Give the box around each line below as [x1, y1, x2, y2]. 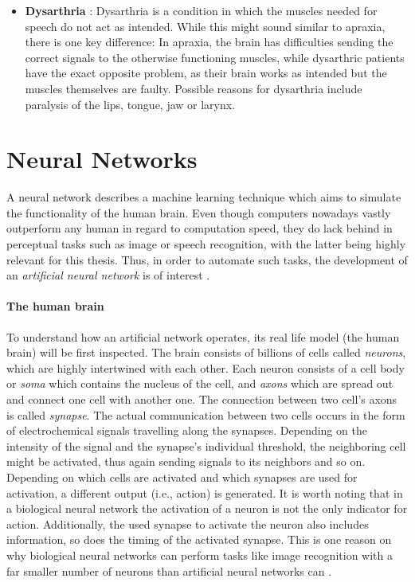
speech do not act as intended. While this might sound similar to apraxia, [25, 18, 386, 34]
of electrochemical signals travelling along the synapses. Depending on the [6, 422, 367, 439]
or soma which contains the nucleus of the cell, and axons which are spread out [6, 375, 393, 392]
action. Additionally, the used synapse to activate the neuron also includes [6, 515, 369, 532]
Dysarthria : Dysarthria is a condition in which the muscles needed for [25, 2, 378, 18]
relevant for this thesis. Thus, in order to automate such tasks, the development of [6, 251, 408, 268]
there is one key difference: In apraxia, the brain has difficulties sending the [25, 33, 393, 50]
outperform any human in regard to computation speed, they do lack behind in [6, 220, 393, 236]
